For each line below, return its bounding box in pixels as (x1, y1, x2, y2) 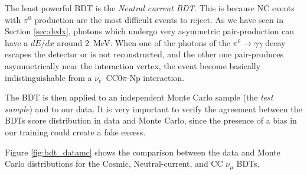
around (57, 36, 83, 48)
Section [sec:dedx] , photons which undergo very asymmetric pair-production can (5, 25, 295, 37)
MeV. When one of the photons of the (93, 36, 230, 48)
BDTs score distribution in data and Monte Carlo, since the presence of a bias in (5, 114, 297, 127)
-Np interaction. (126, 71, 185, 83)
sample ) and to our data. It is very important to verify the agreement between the (5, 102, 302, 115)
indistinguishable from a (5, 71, 92, 83)
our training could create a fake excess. (5, 125, 146, 138)
